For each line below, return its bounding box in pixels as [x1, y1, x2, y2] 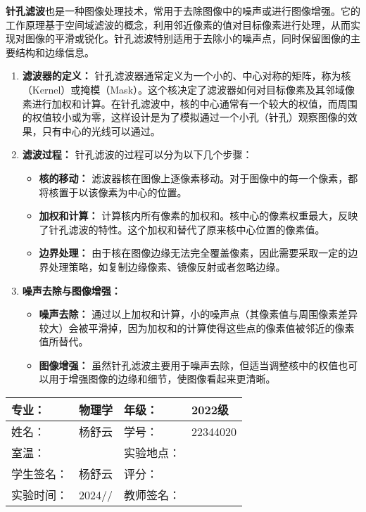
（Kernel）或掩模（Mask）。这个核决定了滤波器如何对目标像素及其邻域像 [22, 82, 355, 96]
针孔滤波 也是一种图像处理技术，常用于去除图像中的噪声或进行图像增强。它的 [6, 4, 360, 18]
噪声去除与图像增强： [22, 283, 121, 297]
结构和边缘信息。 [15, 44, 94, 59]
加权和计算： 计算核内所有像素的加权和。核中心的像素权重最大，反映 [39, 208, 358, 223]
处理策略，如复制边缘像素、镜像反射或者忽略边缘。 [49, 259, 286, 274]
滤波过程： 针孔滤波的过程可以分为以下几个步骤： [22, 147, 253, 162]
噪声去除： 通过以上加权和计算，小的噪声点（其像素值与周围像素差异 [39, 307, 358, 321]
